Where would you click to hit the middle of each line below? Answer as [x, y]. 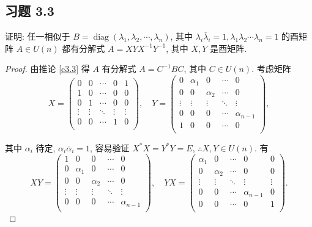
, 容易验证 [110, 147]
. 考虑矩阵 [271, 69]
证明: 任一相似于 [38, 36]
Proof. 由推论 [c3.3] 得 [47, 69]
